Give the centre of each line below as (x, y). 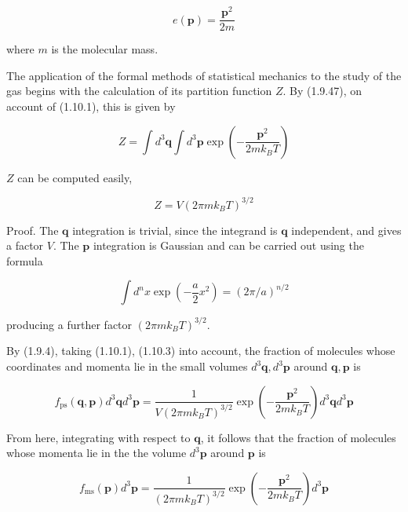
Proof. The (33, 230)
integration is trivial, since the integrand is (175, 230)
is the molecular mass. (105, 49)
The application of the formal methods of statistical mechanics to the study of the (204, 75)
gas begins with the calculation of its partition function (139, 91)
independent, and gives (346, 230)
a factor (25, 245)
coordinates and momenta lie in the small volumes (127, 366)
